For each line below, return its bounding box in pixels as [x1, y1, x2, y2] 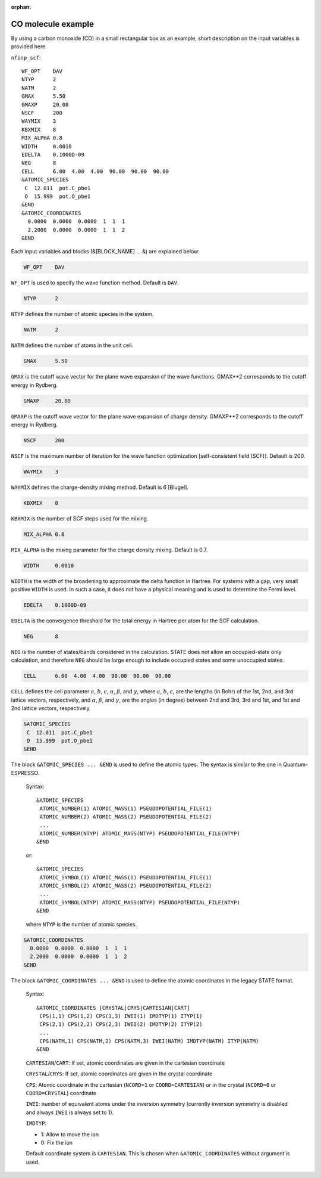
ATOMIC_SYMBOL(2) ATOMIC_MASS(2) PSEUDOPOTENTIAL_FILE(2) [39, 882, 212, 889]
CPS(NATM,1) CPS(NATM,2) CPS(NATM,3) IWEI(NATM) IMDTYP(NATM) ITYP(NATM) [39, 1038, 259, 1044]
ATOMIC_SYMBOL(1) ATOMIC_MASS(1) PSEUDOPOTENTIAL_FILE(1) [39, 874, 212, 881]
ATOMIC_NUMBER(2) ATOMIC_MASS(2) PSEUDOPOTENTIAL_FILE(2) [39, 814, 212, 820]
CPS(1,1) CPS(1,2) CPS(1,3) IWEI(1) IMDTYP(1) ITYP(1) [39, 1012, 203, 1019]
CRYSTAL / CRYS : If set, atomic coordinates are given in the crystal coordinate [26, 1070, 213, 1077]
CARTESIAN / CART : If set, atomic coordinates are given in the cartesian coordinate [26, 1059, 225, 1067]
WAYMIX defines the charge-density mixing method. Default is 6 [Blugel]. [11, 483, 189, 491]
